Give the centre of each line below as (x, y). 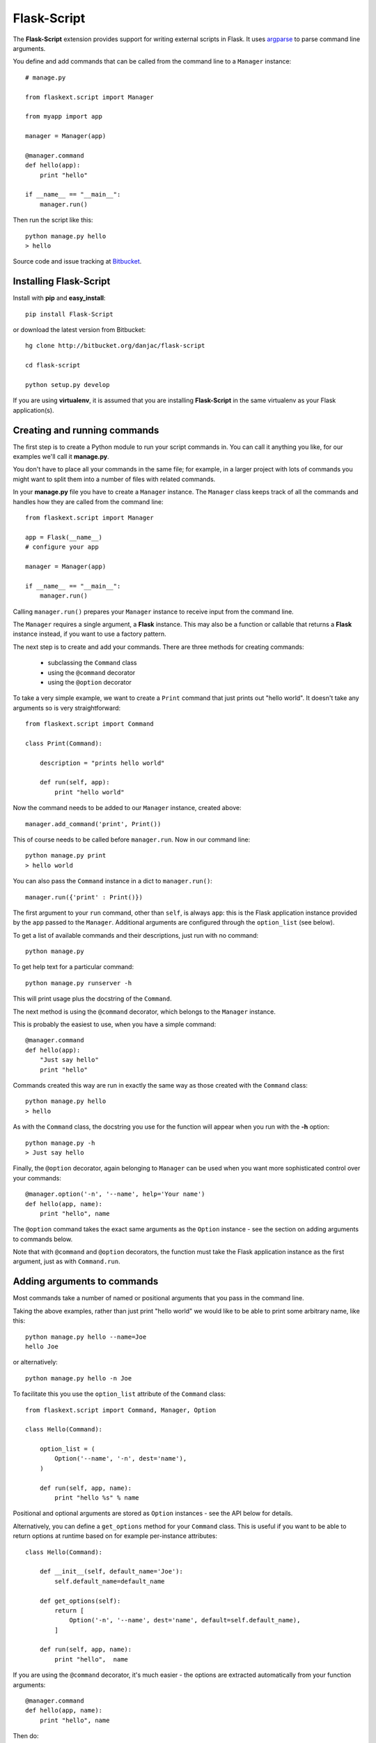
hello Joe (42, 1346)
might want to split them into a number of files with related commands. (114, 479)
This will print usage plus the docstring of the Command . (92, 999)
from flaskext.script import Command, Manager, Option (121, 1410)
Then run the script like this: (53, 220)
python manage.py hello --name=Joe (86, 1337)
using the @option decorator (90, 682)
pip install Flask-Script (70, 314)
